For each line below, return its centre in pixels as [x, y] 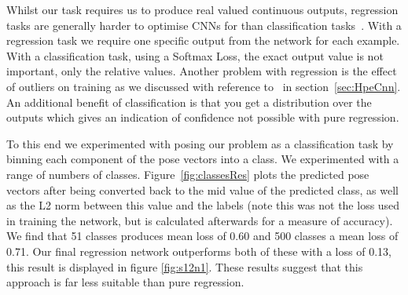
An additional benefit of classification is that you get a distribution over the [189, 102]
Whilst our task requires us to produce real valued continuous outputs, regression [202, 9]
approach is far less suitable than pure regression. [125, 282]
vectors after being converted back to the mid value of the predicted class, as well [202, 189]
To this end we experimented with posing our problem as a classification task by [200, 143]
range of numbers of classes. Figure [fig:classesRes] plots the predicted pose [188, 174]
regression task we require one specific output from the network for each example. [203, 40]
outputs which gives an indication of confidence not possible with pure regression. [203, 117]
